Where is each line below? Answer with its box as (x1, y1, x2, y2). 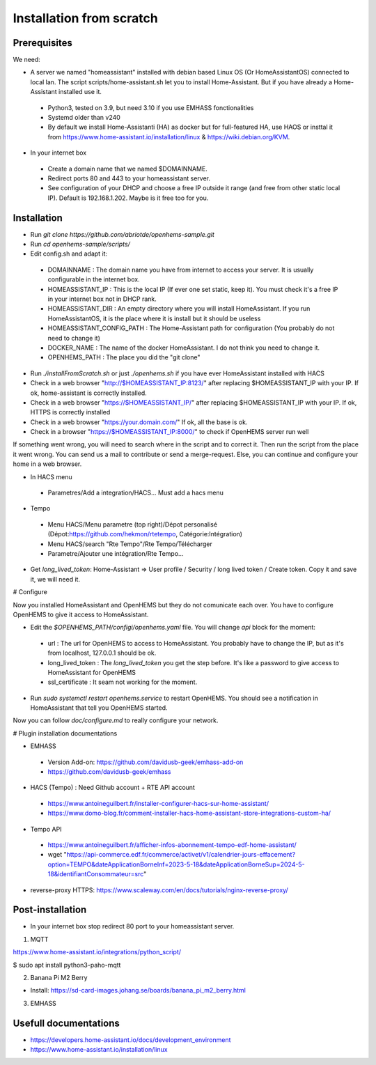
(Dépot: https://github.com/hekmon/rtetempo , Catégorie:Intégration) (47, 530, 243, 538)
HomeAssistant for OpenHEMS (47, 668, 136, 676)
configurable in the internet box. (47, 275, 140, 283)
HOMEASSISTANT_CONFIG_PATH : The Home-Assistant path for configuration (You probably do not (47, 324, 335, 332)
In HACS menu (30, 472, 72, 481)
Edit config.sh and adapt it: (30, 249, 108, 258)
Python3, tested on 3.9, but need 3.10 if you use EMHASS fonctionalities (47, 103, 254, 111)
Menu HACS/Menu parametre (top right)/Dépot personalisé (47, 520, 218, 529)
